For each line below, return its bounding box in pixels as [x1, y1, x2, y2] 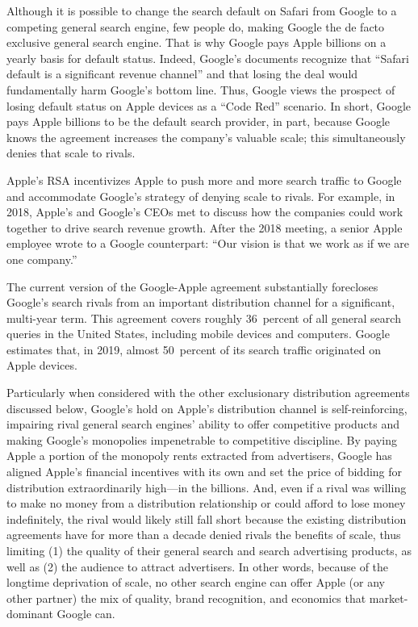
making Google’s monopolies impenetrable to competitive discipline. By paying [6, 431, 397, 448]
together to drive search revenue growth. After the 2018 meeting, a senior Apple [6, 219, 403, 236]
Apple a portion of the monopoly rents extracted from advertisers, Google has [6, 447, 392, 464]
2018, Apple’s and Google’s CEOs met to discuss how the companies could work [6, 203, 403, 220]
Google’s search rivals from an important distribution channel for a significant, [6, 294, 395, 311]
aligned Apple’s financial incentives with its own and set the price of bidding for [6, 463, 403, 480]
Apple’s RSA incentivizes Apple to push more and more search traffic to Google [6, 171, 402, 188]
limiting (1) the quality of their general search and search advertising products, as [6, 542, 412, 558]
